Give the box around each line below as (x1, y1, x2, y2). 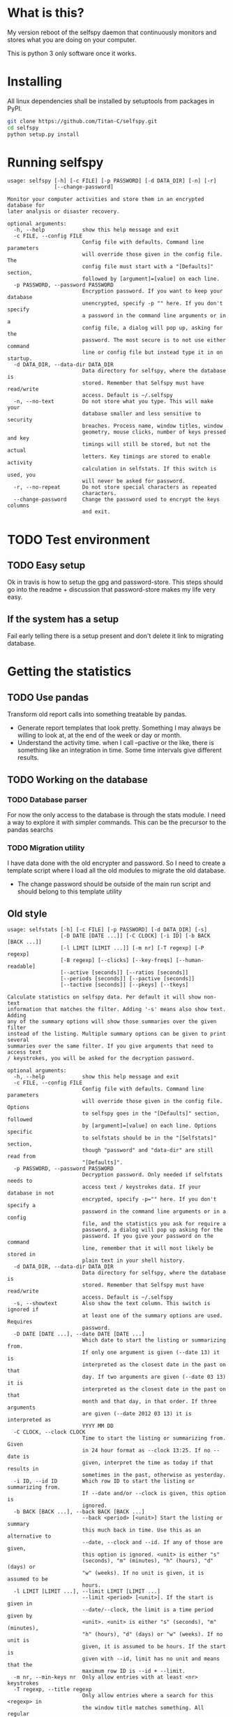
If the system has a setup (7, 613, 119, 625)
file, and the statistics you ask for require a (82, 1221, 227, 1228)
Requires (7, 1319, 33, 1326)
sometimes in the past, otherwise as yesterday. (82, 1472, 227, 1479)
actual (7, 447, 27, 454)
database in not (7, 1190, 54, 1197)
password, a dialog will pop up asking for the (82, 1227, 223, 1234)
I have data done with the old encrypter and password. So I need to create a (7, 859, 226, 868)
